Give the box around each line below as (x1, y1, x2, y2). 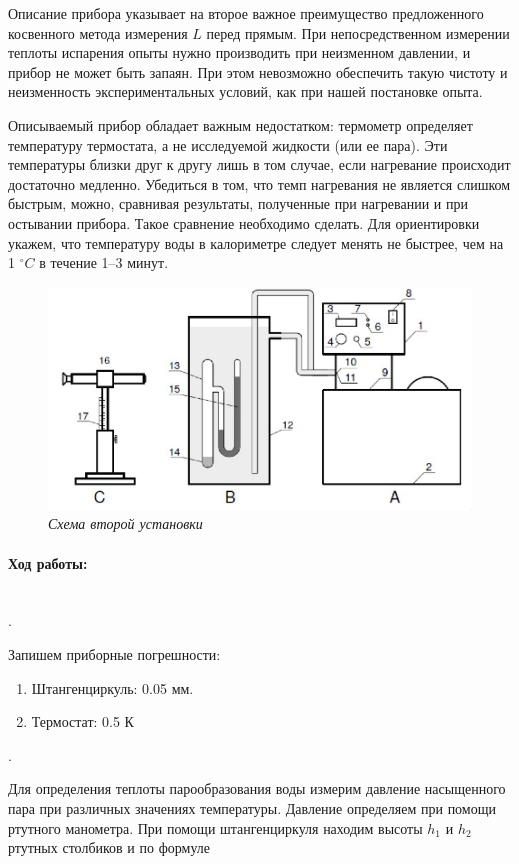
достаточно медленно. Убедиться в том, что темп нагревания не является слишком (8, 173, 511, 194)
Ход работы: (8, 552, 88, 573)
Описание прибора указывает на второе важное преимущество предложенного (8, 3, 484, 23)
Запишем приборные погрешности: (8, 643, 221, 664)
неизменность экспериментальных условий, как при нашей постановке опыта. (8, 81, 483, 102)
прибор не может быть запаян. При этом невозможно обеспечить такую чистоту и (8, 61, 508, 82)
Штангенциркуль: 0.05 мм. (31, 677, 194, 698)
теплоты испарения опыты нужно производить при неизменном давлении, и (8, 42, 471, 63)
